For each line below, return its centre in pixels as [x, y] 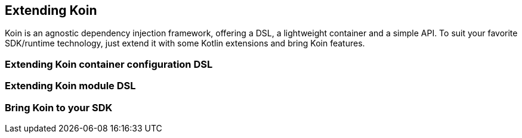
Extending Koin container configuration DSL [109, 64]
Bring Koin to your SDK [59, 107]
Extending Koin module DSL [70, 86]
